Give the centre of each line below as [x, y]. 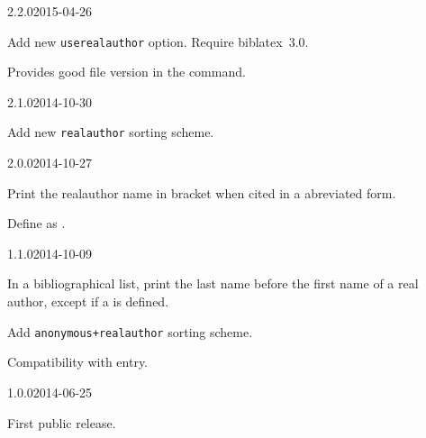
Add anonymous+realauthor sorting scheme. [130, 331]
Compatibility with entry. [78, 362]
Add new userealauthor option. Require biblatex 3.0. [158, 41]
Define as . [36, 223]
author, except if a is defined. [88, 301]
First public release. [62, 422]
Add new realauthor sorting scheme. [111, 132]
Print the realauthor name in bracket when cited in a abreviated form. [202, 192]
